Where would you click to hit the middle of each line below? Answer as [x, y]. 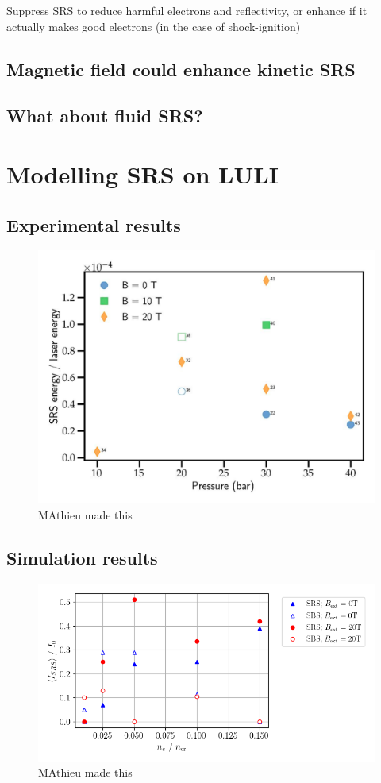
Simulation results [82, 557]
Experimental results [94, 224]
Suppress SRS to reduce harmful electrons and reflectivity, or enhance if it [187, 10]
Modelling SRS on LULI [142, 174]
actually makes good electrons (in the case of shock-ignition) [154, 26]
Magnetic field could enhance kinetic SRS [181, 69]
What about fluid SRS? [105, 116]
